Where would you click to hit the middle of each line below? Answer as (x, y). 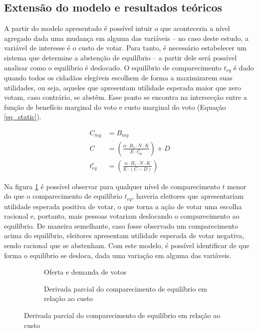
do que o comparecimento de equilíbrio (63, 196)
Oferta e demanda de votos (85, 272)
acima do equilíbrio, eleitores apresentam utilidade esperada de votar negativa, (124, 235)
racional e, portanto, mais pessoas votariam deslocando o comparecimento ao (122, 216)
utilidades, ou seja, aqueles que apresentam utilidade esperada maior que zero (123, 87)
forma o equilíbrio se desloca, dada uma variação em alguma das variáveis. (118, 255)
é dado (244, 67)
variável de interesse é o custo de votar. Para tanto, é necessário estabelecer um (126, 48)
